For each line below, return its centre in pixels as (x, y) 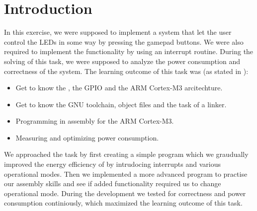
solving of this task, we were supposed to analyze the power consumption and (122, 61)
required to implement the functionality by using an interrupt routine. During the (129, 51)
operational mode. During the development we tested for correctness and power (125, 193)
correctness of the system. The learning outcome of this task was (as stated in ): (126, 71)
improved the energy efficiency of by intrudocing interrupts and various (112, 164)
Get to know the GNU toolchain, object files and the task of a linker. (121, 104)
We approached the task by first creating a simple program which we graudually (126, 154)
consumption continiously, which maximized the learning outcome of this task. (123, 203)
